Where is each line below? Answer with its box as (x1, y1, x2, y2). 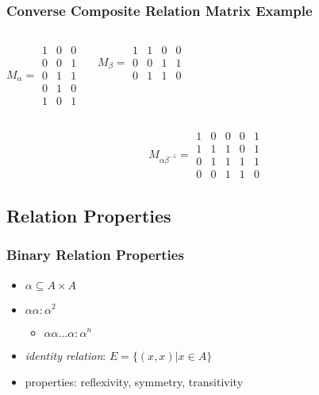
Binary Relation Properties (6, 245, 184, 265)
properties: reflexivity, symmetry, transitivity (25, 374, 244, 390)
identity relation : (25, 347, 106, 363)
